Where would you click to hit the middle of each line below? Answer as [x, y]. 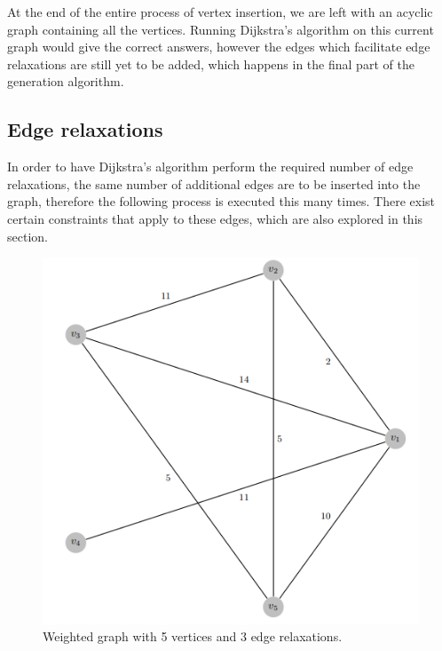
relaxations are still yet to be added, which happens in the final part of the [211, 64]
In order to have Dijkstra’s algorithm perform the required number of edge [210, 167]
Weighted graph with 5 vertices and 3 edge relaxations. [193, 636]
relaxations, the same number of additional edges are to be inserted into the [214, 183]
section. [28, 236]
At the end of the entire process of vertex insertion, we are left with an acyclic [220, 12]
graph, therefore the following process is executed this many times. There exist [221, 201]
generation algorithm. [66, 81]
